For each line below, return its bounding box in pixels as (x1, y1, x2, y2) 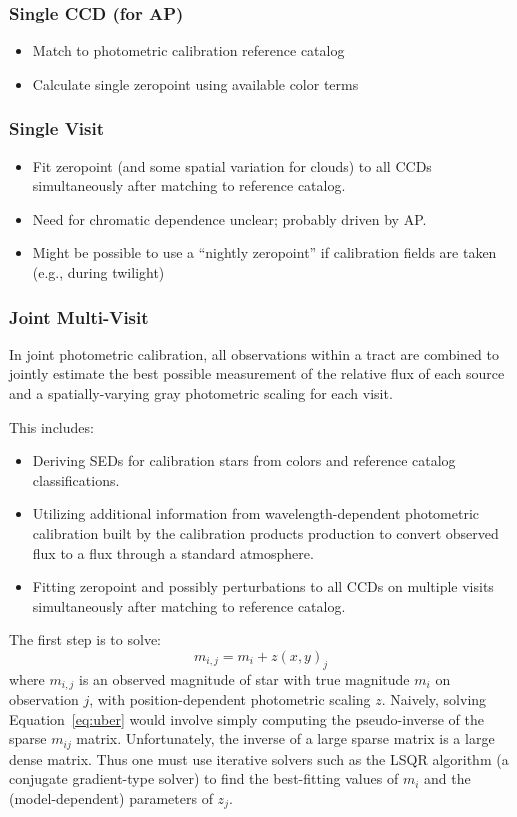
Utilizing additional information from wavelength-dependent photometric (32, 503, 480, 524)
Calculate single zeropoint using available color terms (32, 73, 359, 94)
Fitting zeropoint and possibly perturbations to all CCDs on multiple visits (32, 576, 494, 597)
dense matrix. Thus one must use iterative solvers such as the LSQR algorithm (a (9, 748, 509, 769)
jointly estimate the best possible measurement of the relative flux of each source (9, 363, 505, 384)
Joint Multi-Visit (9, 304, 149, 329)
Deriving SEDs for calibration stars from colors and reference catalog (32, 450, 456, 471)
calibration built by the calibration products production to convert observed (32, 522, 499, 543)
